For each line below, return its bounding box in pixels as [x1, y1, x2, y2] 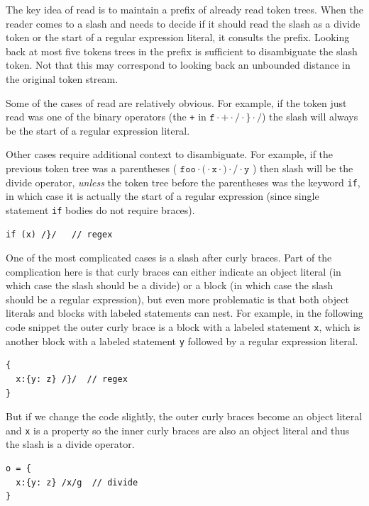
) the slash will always [262, 109, 358, 124]
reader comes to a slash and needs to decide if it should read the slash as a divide [6, 16, 360, 30]
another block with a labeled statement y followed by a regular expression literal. [6, 333, 358, 348]
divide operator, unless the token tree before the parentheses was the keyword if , [6, 174, 360, 189]
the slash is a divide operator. [6, 437, 135, 451]
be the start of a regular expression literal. [6, 123, 190, 137]
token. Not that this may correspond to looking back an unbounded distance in [6, 57, 351, 72]
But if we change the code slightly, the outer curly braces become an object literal [6, 409, 363, 424]
